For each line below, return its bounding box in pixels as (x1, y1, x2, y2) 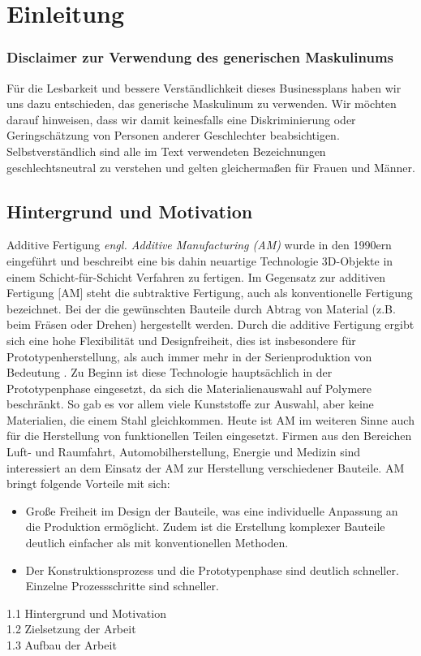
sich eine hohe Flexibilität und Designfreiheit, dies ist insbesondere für (6, 331, 356, 348)
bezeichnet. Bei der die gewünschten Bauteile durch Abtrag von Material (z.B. (6, 300, 396, 317)
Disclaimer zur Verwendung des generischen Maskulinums (6, 47, 394, 67)
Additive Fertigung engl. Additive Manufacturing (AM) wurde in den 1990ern (6, 236, 392, 253)
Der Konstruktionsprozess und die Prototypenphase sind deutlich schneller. (25, 561, 399, 578)
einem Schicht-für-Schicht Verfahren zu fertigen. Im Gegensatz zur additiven (6, 268, 386, 285)
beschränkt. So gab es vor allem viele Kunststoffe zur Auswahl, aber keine (6, 395, 374, 412)
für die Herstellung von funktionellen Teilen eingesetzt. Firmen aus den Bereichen (6, 427, 412, 444)
